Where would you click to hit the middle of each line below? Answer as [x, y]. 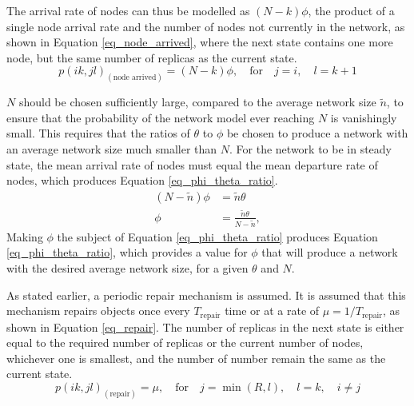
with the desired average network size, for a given [127, 268]
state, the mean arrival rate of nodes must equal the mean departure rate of [192, 164]
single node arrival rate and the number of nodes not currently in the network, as [206, 26]
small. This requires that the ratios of [98, 133]
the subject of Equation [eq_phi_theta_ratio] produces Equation [217, 236]
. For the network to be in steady [310, 149]
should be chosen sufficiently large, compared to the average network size [197, 102]
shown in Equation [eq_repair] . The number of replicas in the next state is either [205, 326]
